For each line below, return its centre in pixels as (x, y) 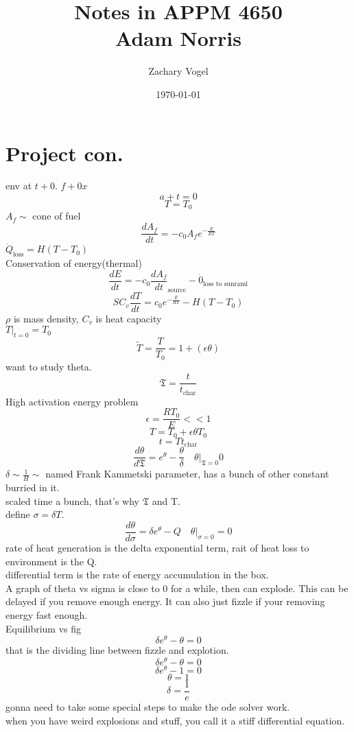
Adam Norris (178, 38)
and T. (166, 500)
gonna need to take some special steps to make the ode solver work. (148, 707)
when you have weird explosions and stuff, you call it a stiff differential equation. (175, 720)
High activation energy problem (72, 401)
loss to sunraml (226, 284)
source (177, 290)
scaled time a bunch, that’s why (72, 500)
